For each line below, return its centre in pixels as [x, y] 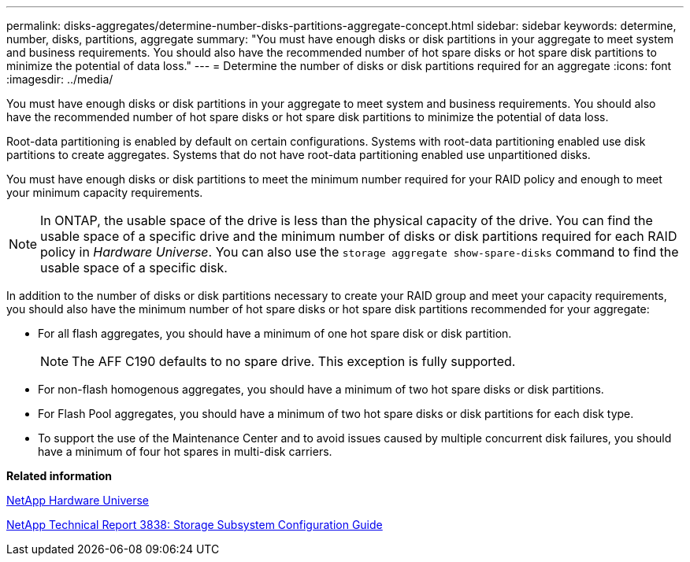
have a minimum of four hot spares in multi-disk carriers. [185, 451]
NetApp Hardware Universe [78, 500]
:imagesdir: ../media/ [60, 79]
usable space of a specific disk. [134, 268]
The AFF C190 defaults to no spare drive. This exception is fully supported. [294, 361]
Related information [59, 476]
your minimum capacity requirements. [105, 192]
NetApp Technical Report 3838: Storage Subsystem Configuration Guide [195, 525]
